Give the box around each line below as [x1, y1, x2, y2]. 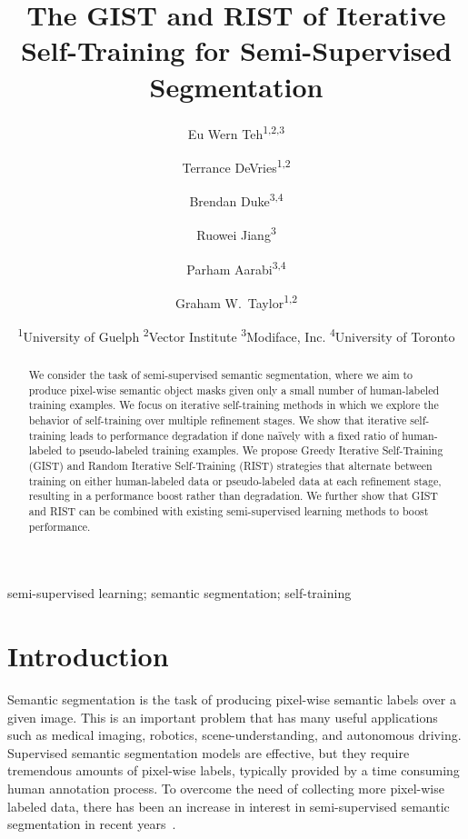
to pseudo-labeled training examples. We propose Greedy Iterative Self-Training [65, 443, 443, 458]
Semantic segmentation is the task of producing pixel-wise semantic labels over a [7, 689, 456, 708]
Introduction [7, 637, 169, 674]
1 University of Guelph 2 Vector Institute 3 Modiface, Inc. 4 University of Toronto [17, 325, 455, 345]
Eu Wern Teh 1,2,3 [187, 121, 285, 143]
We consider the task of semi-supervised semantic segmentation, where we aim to [28, 367, 413, 383]
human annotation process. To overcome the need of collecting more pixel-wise [7, 778, 444, 797]
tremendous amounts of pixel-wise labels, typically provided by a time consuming [7, 761, 460, 780]
